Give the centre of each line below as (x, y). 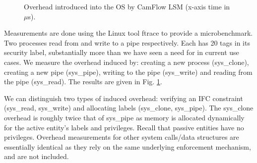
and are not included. (36, 156)
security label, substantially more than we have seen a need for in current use (122, 52)
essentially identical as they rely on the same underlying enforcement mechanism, (128, 146)
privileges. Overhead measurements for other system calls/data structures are (122, 137)
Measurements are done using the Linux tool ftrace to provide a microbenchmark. (128, 33)
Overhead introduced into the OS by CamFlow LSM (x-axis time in (127, 6)
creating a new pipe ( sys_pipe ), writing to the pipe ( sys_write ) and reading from (128, 72)
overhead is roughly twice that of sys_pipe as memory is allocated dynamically (124, 117)
